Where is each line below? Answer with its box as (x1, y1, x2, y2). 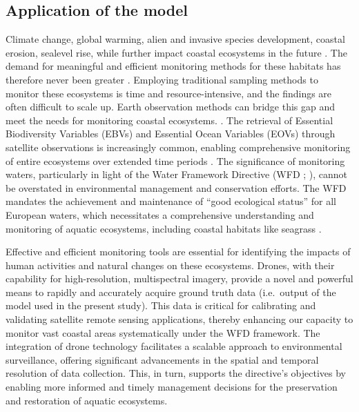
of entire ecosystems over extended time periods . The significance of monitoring (6, 153, 345, 168)
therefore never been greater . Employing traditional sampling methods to (6, 72, 318, 86)
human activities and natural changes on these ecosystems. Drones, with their (6, 257, 335, 272)
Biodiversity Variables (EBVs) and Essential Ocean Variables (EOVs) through (6, 126, 336, 141)
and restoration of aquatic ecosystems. (6, 393, 168, 407)
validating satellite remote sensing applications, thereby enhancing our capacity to (6, 312, 353, 326)
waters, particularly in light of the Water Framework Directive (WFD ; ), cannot (6, 167, 348, 182)
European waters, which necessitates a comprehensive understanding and (6, 207, 314, 222)
